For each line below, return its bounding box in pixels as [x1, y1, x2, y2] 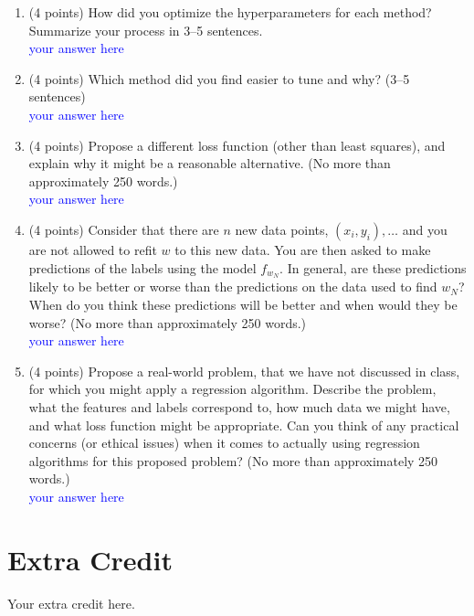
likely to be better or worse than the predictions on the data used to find [28, 277, 437, 296]
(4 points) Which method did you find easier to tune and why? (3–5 [28, 69, 410, 88]
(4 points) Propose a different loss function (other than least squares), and [28, 135, 446, 154]
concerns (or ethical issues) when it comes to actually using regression [28, 433, 420, 452]
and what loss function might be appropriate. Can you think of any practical [28, 415, 459, 434]
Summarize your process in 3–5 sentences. [28, 20, 263, 39]
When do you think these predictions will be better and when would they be [28, 294, 458, 313]
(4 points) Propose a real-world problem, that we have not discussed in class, [28, 361, 460, 380]
